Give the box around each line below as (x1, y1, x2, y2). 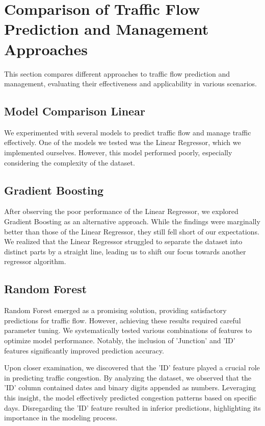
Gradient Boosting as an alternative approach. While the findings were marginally (4, 216, 260, 227)
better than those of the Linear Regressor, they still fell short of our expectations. (4, 226, 259, 236)
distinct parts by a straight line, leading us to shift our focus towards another (4, 246, 246, 256)
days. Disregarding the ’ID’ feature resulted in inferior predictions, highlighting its (4, 402, 261, 413)
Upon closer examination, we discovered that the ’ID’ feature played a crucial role (4, 362, 260, 373)
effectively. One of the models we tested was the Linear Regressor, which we (4, 137, 241, 148)
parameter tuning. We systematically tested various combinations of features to (4, 325, 252, 336)
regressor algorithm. (4, 256, 66, 267)
